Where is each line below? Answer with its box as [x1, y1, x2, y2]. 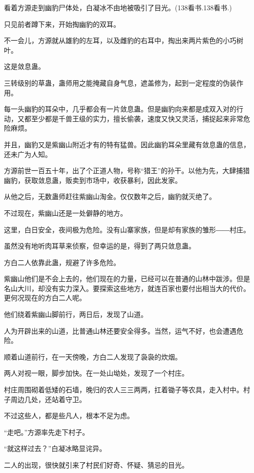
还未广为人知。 [4, 149, 52, 159]
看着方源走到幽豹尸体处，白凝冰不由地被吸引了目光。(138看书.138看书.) [4, 2, 232, 12]
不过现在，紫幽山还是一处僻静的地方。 [4, 207, 127, 218]
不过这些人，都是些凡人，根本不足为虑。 [4, 410, 134, 421]
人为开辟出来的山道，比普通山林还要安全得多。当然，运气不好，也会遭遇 [4, 325, 236, 336]
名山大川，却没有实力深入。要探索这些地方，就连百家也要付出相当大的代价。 [4, 283, 250, 293]
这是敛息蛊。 [4, 61, 45, 71]
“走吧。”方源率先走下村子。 [4, 427, 89, 437]
